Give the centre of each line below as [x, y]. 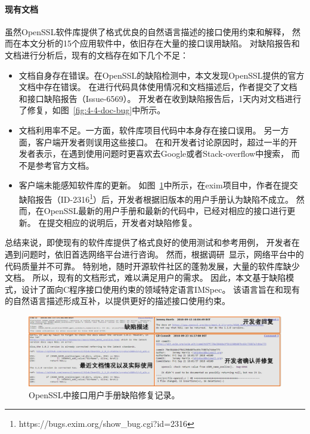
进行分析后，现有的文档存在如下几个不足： [105, 55]
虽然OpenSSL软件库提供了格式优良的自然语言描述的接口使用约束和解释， [147, 31]
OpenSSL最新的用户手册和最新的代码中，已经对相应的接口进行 [165, 211]
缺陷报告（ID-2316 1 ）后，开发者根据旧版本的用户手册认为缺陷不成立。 [156, 198]
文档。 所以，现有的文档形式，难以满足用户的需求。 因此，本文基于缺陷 [145, 278]
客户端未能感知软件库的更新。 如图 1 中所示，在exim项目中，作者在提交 [158, 185]
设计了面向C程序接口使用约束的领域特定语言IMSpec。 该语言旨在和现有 [161, 289]
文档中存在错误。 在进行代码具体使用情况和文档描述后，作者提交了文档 [158, 87]
